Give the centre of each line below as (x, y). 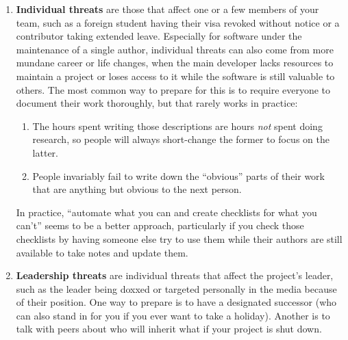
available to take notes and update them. (102, 252)
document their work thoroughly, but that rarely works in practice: (157, 103)
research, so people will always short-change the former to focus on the (181, 139)
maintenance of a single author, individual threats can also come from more (175, 49)
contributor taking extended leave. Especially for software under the (159, 36)
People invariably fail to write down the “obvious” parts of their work (178, 175)
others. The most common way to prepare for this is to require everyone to (173, 89)
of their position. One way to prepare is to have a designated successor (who (176, 302)
